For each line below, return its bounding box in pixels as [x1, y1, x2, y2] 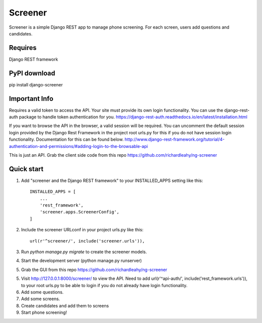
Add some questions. [21, 289, 64, 295]
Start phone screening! [21, 309, 67, 315]
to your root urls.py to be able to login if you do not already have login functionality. [21, 282, 188, 288]
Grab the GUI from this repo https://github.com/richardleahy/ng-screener [21, 267, 167, 273]
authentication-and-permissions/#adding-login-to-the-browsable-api [9, 143, 148, 149]
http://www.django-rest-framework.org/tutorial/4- [124, 136, 225, 143]
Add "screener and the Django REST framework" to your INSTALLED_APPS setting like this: [21, 178, 203, 183]
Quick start [9, 165, 44, 173]
